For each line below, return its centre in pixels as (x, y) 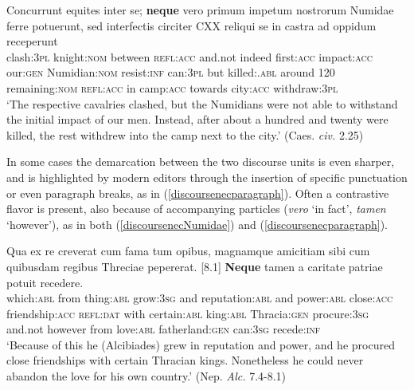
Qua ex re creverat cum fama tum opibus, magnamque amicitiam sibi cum (188, 251)
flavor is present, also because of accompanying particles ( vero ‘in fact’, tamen (196, 209)
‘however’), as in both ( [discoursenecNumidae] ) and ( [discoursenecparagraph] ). (197, 224)
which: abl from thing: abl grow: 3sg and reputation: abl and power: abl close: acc (200, 298)
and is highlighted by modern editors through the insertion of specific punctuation (207, 177)
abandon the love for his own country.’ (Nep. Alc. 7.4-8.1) (146, 376)
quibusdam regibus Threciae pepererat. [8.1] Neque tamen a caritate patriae (195, 266)
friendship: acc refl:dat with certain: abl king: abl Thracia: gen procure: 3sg (188, 313)
